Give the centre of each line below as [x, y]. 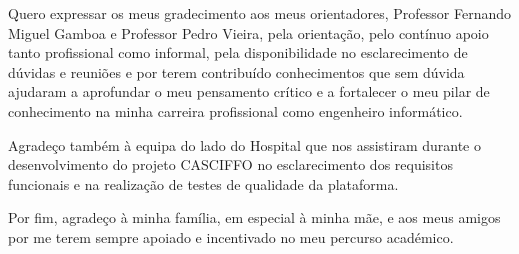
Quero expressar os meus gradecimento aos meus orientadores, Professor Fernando [260, 13]
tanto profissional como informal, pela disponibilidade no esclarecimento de [238, 52]
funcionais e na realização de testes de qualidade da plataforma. [203, 183]
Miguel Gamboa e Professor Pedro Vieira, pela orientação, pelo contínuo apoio [248, 32]
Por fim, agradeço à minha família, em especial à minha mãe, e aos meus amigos [254, 217]
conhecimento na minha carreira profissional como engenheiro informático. [235, 110]
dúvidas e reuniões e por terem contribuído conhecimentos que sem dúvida [236, 71]
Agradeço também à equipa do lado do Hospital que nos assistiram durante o [244, 144]
